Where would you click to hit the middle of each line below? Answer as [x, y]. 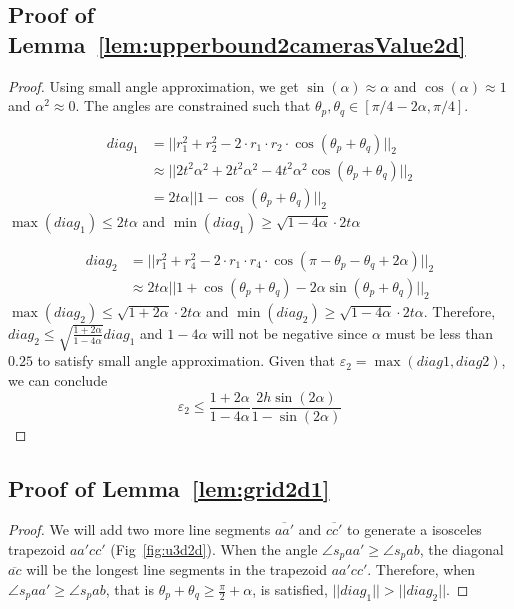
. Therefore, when [421, 569]
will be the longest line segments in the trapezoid [176, 569]
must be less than [439, 332]
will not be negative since [290, 332]
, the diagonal [461, 548]
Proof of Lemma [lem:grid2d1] [169, 487]
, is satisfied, [290, 589]
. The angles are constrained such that [193, 105]
